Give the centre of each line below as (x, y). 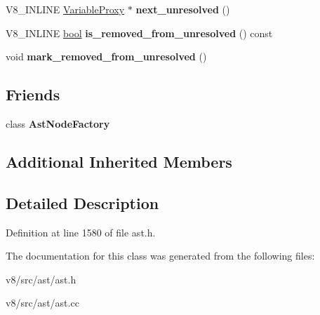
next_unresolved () (183, 9)
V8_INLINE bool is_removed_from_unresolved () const (139, 33)
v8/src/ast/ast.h (41, 279)
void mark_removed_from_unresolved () (106, 56)
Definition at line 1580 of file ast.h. (81, 232)
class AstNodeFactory (58, 123)
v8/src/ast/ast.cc (42, 303)
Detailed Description (82, 202)
